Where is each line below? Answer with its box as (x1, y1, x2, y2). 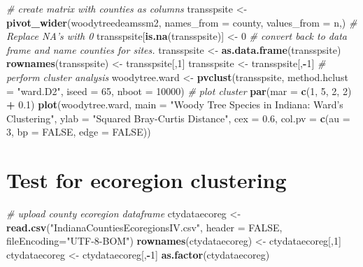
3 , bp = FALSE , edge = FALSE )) (6, 124, 151, 139)
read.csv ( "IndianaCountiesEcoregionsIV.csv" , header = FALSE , (6, 219, 283, 234)
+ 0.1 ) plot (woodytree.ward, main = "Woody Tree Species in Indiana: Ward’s (6, 97, 343, 112)
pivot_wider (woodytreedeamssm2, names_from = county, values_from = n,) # (6, 15, 357, 29)
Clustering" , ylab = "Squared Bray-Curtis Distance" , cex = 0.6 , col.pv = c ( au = (6, 110, 350, 125)
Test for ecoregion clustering (6, 166, 287, 194)
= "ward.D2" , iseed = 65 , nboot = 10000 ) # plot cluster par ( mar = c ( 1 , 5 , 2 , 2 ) (6, 83, 352, 98)
